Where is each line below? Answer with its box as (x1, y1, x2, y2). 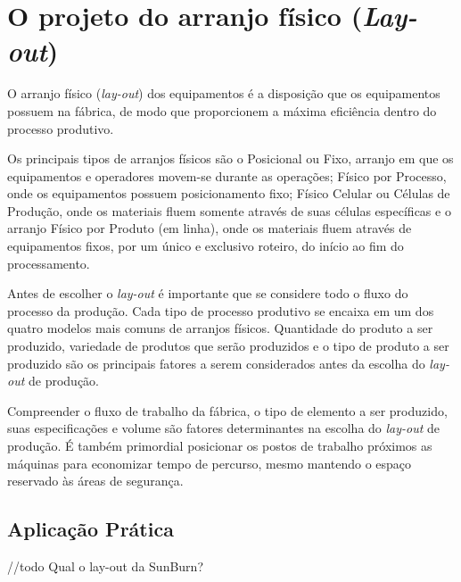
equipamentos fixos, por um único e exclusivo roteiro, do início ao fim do (7, 237, 404, 255)
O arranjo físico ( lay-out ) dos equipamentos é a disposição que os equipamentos (7, 84, 440, 103)
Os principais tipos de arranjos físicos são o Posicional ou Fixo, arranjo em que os (7, 149, 454, 168)
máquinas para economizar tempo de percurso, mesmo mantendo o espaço (7, 453, 412, 472)
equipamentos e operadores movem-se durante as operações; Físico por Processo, (7, 166, 447, 185)
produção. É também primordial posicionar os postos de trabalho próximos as (7, 436, 432, 454)
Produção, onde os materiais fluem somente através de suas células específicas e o (7, 201, 451, 220)
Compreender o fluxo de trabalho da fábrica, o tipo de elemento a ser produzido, (7, 401, 448, 420)
